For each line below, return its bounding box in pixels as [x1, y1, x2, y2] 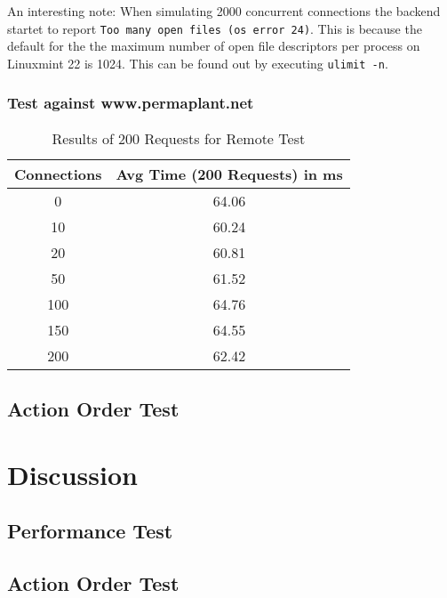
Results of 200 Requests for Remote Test [52, 127, 306, 149]
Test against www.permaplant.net [7, 92, 254, 114]
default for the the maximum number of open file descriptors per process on [7, 36, 420, 55]
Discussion [7, 456, 138, 492]
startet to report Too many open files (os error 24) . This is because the [7, 19, 422, 37]
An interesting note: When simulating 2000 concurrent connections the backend [7, 2, 441, 20]
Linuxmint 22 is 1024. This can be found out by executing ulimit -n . [7, 53, 388, 72]
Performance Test [7, 517, 173, 545]
